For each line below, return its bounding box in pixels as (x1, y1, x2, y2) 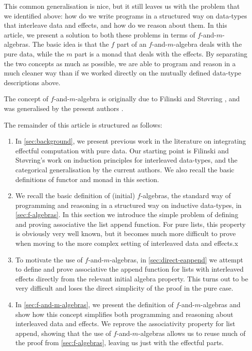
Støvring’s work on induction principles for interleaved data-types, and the (15, 155, 238, 165)
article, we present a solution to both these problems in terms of (4, 29, 196, 39)
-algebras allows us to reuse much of (138, 328, 246, 338)
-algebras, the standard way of (140, 190, 231, 201)
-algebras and (200, 299, 241, 310)
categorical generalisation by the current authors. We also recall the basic (15, 164, 234, 174)
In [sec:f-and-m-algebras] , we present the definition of (15, 299, 174, 310)
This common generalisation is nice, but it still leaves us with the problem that (4, 1, 240, 11)
